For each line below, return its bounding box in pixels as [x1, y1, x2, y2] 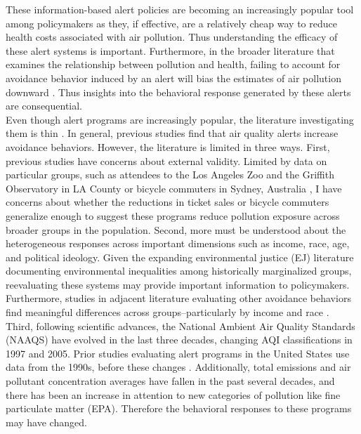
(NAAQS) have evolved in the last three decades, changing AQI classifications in [6, 332, 353, 347]
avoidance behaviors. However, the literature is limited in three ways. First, [6, 139, 330, 154]
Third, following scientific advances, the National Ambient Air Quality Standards [6, 318, 355, 333]
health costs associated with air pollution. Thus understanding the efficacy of [6, 29, 338, 44]
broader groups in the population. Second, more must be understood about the [6, 222, 346, 237]
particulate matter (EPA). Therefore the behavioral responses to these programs [6, 401, 352, 416]
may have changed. [6, 414, 87, 429]
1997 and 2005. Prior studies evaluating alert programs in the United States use [6, 346, 350, 360]
